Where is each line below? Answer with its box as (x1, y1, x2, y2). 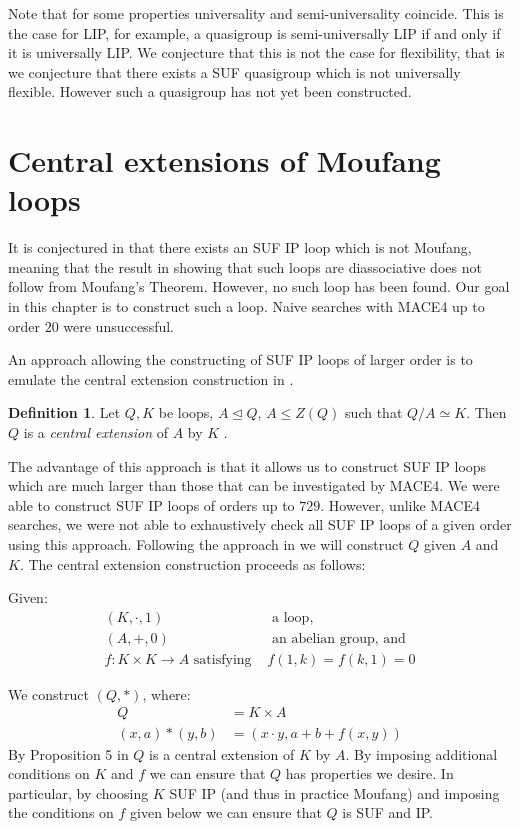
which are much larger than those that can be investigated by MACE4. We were (8, 475, 500, 496)
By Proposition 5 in (8, 743, 129, 764)
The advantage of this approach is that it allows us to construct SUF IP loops (8, 455, 487, 476)
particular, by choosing (8, 782, 149, 803)
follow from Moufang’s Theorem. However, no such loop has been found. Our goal (8, 276, 510, 297)
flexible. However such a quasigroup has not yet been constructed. (8, 81, 412, 102)
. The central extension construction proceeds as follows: (19, 553, 366, 574)
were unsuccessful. (63, 315, 175, 336)
